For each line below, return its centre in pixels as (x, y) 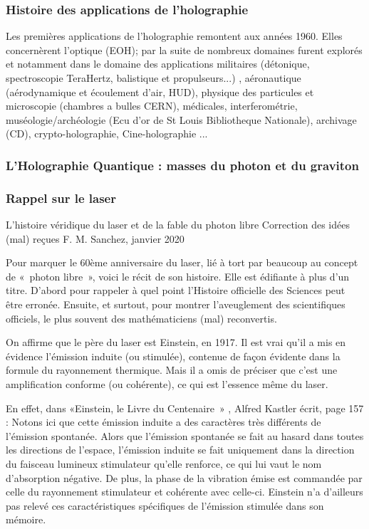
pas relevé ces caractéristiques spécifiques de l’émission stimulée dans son (165, 505)
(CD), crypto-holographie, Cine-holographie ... (107, 133)
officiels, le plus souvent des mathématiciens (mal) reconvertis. (141, 318)
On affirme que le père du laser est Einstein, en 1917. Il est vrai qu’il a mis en (176, 342)
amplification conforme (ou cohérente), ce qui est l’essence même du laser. (167, 383)
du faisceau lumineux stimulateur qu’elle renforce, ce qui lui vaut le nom (164, 463)
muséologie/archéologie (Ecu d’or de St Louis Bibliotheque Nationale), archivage (181, 119)
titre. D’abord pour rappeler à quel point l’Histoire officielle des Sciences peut (176, 290)
